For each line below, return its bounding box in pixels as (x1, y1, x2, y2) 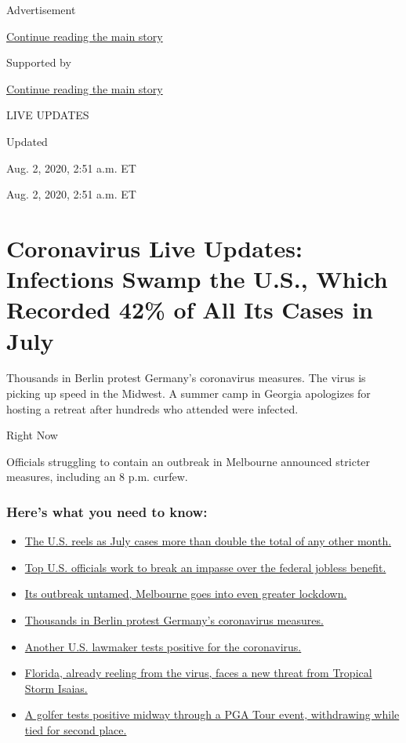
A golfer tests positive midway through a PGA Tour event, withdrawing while (24, 706, 400, 723)
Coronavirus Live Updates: (6, 231, 303, 264)
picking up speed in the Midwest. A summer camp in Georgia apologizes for (6, 385, 371, 402)
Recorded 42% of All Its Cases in (6, 293, 373, 326)
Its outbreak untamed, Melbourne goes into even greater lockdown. (24, 585, 347, 602)
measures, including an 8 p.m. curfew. (6, 468, 188, 485)
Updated (6, 133, 48, 149)
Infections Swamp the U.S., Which (6, 263, 388, 295)
